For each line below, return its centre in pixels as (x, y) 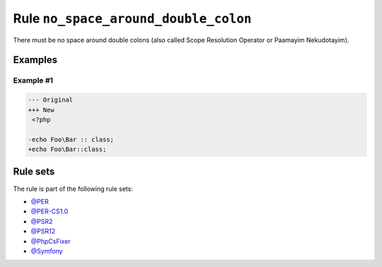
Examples (35, 60)
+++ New (41, 110)
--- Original (51, 100)
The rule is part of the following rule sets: (73, 189)
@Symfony (47, 251)
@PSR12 (43, 231)
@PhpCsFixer (51, 241)
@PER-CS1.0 (50, 211)
